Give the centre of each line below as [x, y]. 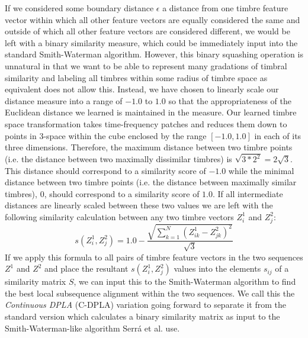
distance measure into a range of [64, 100]
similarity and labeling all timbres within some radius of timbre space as [136, 77]
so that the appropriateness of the [230, 100]
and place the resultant [86, 268]
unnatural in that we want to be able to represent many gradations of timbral [146, 65]
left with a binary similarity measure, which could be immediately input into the [151, 42]
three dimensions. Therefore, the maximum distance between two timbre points [149, 147]
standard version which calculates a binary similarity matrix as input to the [142, 316]
